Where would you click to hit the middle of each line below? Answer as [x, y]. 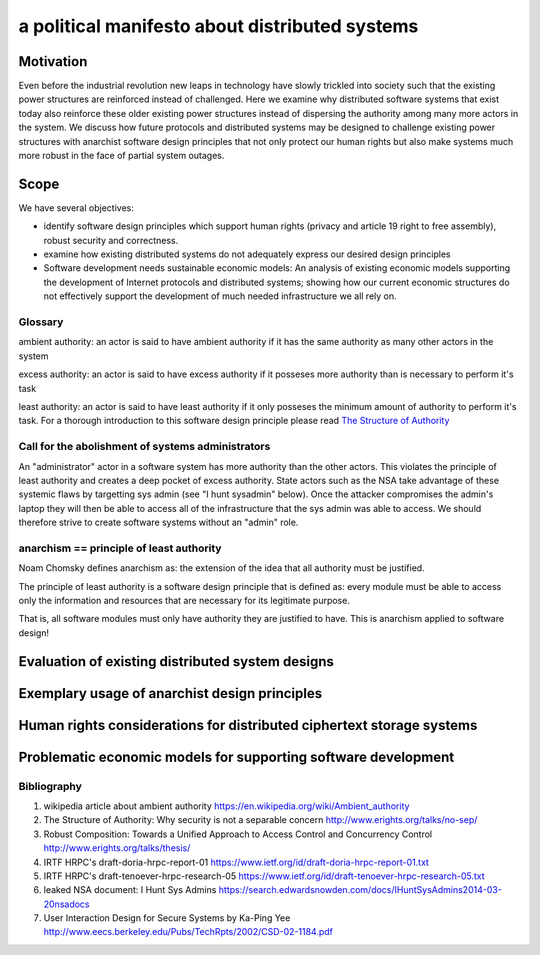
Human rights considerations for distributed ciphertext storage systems [248, 725]
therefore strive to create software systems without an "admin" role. [158, 522]
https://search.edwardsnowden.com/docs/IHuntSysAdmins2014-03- [360, 890]
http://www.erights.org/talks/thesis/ [117, 848]
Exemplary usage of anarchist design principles [170, 693]
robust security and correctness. [111, 240]
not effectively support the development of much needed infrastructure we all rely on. [220, 296]
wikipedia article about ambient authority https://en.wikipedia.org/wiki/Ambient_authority [226, 806]
